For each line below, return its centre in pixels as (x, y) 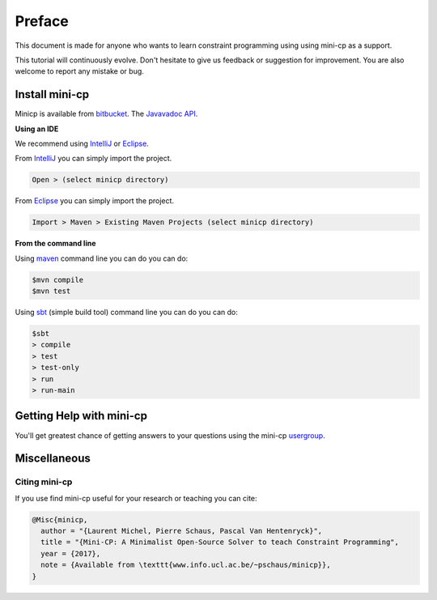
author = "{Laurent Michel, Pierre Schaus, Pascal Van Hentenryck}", (182, 531)
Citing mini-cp (44, 482)
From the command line (55, 244)
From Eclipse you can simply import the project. (94, 201)
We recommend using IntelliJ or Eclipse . (82, 144)
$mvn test (51, 291)
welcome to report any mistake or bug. (80, 71)
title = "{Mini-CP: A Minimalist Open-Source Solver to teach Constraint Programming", (220, 542)
